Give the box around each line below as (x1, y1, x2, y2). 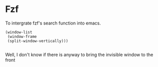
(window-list (5, 29, 33, 34)
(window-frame (7, 34, 37, 39)
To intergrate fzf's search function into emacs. (5, 20, 101, 26)
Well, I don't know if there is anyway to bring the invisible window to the (5, 51, 153, 57)
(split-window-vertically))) (7, 38, 69, 43)
